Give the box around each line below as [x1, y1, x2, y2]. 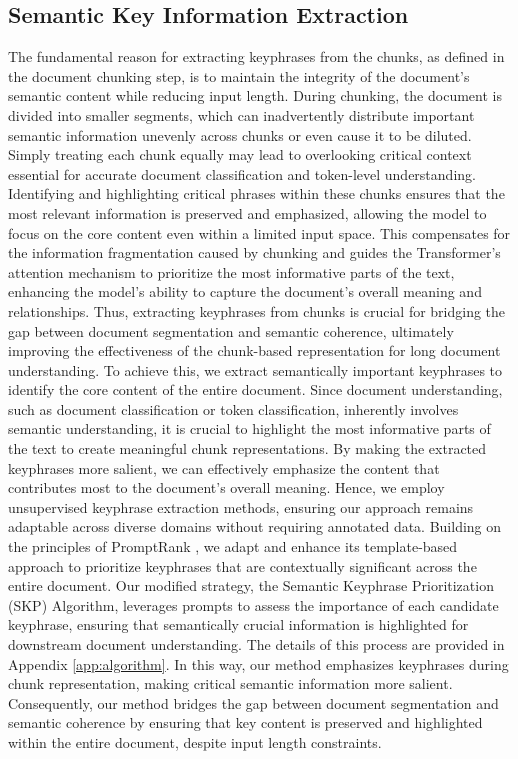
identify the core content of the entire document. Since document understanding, [8, 379, 503, 400]
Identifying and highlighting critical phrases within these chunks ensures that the [8, 183, 505, 204]
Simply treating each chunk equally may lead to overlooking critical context [8, 144, 472, 165]
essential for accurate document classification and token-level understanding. [8, 163, 476, 184]
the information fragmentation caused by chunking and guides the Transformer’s [8, 242, 501, 263]
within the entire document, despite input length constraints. [8, 731, 382, 752]
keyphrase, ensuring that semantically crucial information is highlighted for [8, 614, 469, 635]
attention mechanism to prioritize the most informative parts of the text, [8, 261, 455, 282]
